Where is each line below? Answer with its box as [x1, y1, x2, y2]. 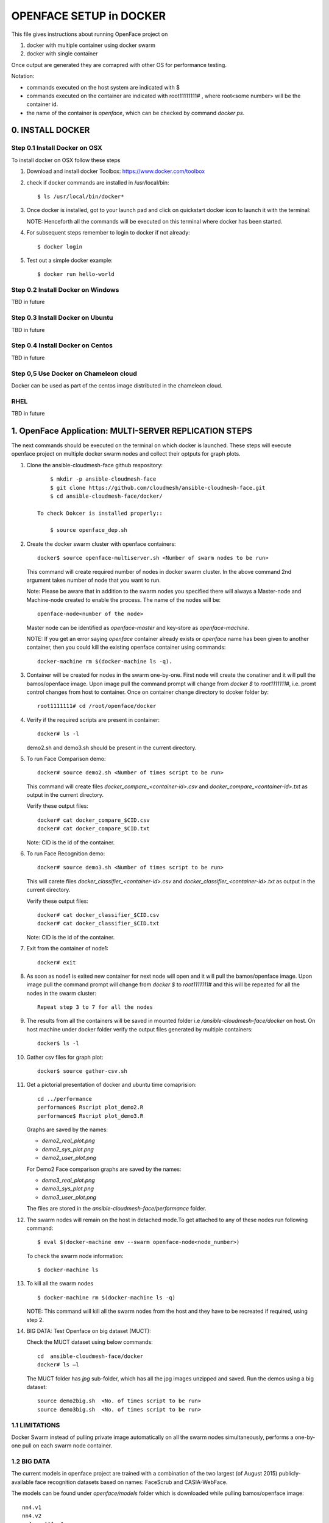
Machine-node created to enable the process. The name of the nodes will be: [26, 596, 221, 603]
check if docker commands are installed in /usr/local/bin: [26, 178, 169, 186]
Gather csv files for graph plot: [26, 1053, 104, 1061]
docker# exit [37, 959, 76, 966]
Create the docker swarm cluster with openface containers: [26, 540, 176, 548]
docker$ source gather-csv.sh [37, 1068, 128, 1075]
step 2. [26, 1316, 44, 1323]
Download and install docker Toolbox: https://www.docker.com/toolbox [26, 168, 205, 175]
